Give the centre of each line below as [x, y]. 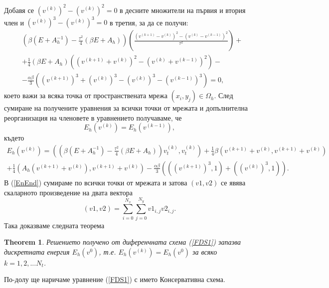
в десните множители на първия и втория [183, 10]
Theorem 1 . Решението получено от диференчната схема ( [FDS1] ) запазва [122, 242]
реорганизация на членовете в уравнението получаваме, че [93, 117]
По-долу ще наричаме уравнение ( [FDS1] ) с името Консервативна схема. [115, 279]
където [14, 138]
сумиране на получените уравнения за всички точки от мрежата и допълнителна [126, 108]
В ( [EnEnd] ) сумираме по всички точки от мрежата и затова [96, 182]
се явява [233, 182]
